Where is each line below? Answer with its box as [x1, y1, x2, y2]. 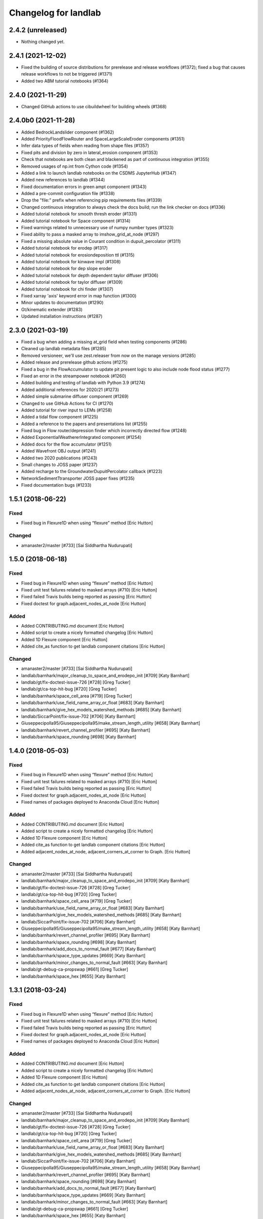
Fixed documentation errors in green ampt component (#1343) [21, 183, 147, 190]
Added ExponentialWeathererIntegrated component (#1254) [21, 434, 142, 440]
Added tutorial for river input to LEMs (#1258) [21, 407, 112, 413]
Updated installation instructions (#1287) [21, 314, 103, 319]
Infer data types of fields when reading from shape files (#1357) [21, 143, 150, 149]
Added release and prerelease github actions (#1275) [21, 359, 128, 365]
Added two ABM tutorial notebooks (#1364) [21, 78, 109, 84]
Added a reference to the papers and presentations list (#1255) [21, 421, 148, 427]
